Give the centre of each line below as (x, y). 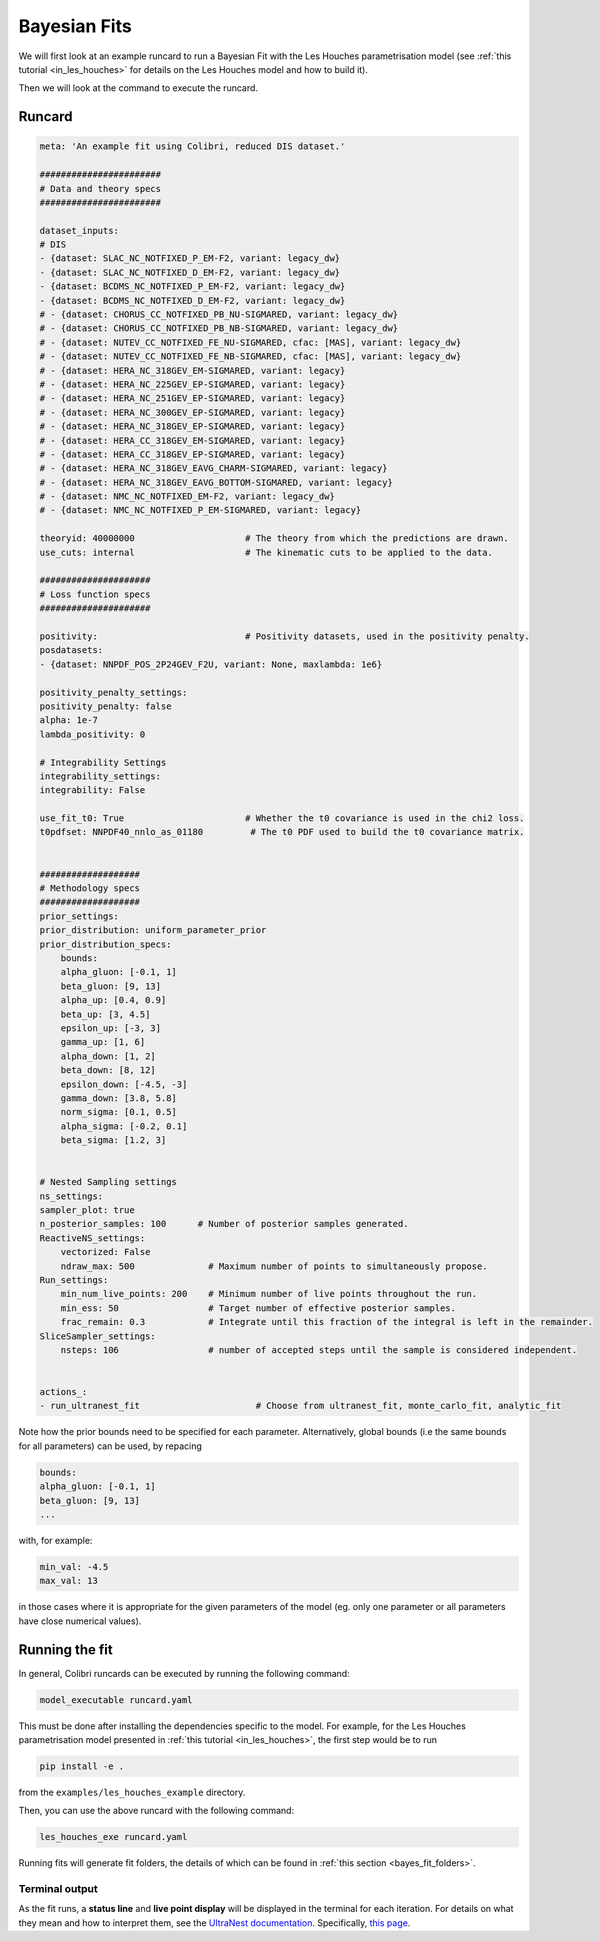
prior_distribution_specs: (105, 944)
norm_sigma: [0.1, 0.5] (118, 1112)
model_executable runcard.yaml (116, 1699)
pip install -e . (82, 1766)
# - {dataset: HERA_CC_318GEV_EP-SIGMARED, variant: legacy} (192, 454)
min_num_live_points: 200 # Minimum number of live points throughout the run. (269, 1294)
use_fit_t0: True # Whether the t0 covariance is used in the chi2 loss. (282, 818)
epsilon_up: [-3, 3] (111, 1028)
